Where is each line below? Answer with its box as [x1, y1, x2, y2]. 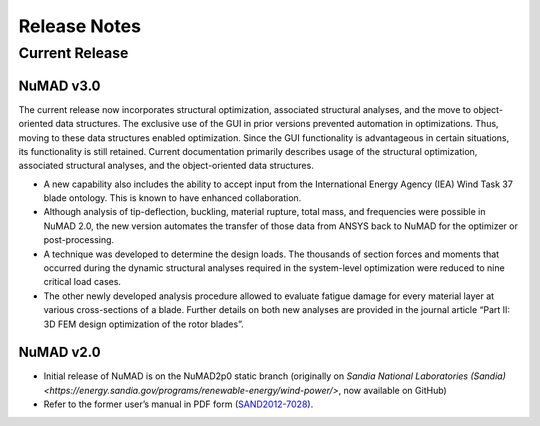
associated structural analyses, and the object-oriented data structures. [18, 160, 314, 172]
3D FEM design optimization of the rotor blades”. [43, 318, 244, 330]
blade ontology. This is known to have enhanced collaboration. [43, 192, 302, 204]
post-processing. [43, 234, 115, 246]
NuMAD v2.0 [18, 344, 101, 361]
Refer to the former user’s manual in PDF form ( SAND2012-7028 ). [43, 398, 314, 410]
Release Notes [18, 15, 142, 37]
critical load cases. [43, 276, 122, 288]
